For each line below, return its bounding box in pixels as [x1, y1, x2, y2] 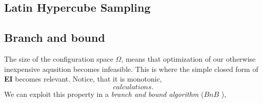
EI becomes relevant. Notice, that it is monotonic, [4, 73, 162, 84]
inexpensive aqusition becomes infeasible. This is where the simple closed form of [4, 63, 258, 74]
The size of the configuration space [4, 53, 113, 64]
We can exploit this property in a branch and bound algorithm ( [4, 88, 204, 99]
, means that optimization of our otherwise [121, 53, 256, 64]
